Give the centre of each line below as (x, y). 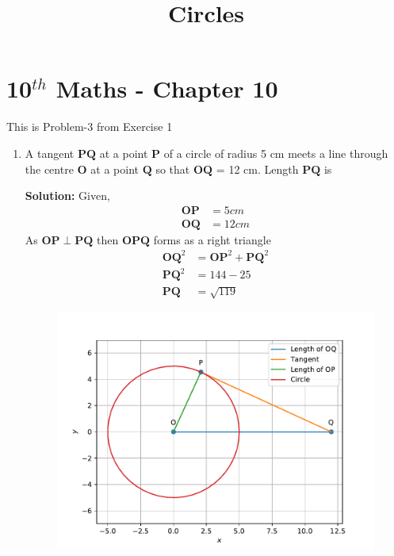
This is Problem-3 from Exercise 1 (90, 127)
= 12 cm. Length (257, 169)
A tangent (50, 153)
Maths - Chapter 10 (167, 88)
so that (173, 169)
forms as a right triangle (212, 239)
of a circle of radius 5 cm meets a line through (276, 153)
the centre (49, 169)
